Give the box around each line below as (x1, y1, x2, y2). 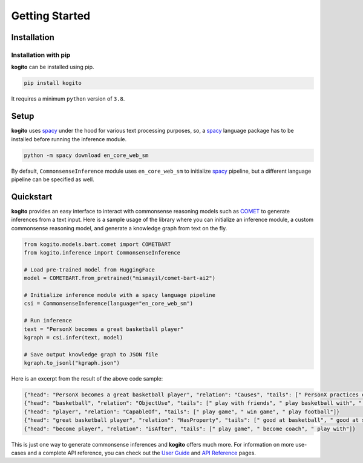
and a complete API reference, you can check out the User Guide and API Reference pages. (27, 449, 257, 456)
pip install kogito (24, 79, 82, 87)
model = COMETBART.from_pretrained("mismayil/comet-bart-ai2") (24, 275, 216, 282)
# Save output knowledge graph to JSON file (24, 351, 159, 358)
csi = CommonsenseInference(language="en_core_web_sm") (24, 300, 194, 307)
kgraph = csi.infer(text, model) (24, 334, 123, 341)
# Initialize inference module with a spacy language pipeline (24, 291, 216, 298)
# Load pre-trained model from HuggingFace (24, 266, 155, 273)
